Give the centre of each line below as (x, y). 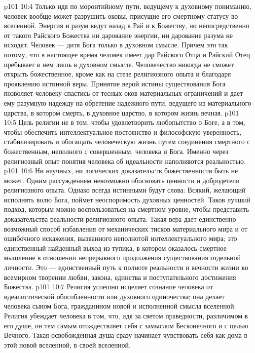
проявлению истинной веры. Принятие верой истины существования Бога (115, 83)
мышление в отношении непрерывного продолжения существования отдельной (123, 257)
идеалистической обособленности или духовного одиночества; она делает (114, 296)
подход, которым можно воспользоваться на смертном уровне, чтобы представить (127, 209)
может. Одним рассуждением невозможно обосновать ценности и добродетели (122, 180)
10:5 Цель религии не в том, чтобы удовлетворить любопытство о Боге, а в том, (125, 122)
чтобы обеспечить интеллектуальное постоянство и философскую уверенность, (123, 132)
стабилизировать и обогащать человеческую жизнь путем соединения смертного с (127, 141)
